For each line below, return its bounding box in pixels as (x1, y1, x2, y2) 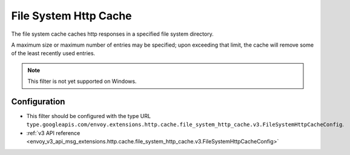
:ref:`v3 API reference (26, 129, 81, 136)
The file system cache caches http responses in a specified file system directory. (11, 30, 214, 38)
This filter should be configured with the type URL (26, 113, 151, 120)
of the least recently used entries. (11, 50, 96, 57)
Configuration (11, 96, 65, 107)
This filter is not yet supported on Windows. (27, 77, 137, 85)
